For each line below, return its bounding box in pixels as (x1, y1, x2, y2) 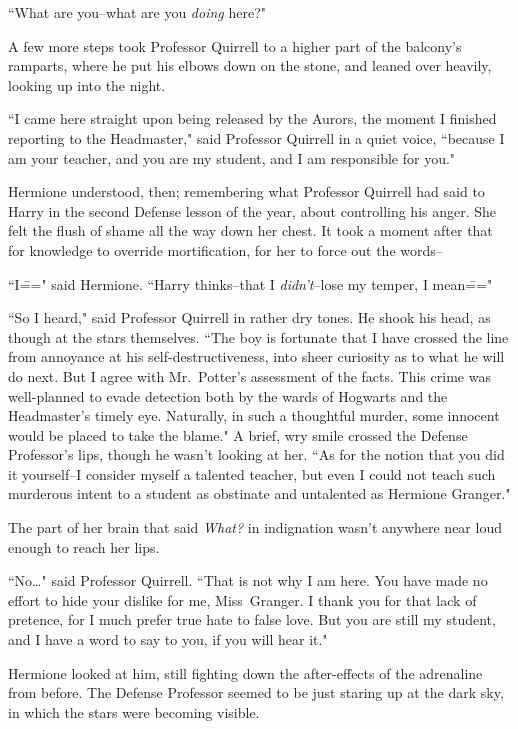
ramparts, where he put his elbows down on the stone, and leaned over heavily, (8, 55, 492, 76)
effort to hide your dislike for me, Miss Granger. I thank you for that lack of (8, 589, 477, 610)
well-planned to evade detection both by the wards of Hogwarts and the (8, 385, 448, 406)
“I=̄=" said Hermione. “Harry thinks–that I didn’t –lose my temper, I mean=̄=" (8, 273, 493, 294)
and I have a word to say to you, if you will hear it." (8, 629, 328, 650)
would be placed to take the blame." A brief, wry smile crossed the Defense (8, 424, 468, 445)
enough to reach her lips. (8, 536, 160, 557)
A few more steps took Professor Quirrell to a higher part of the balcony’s (8, 35, 462, 56)
